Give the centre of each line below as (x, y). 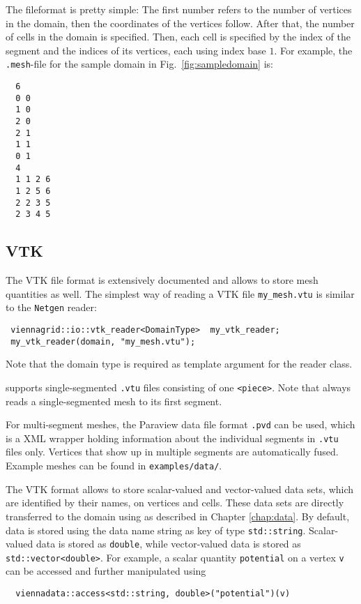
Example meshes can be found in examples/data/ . (114, 466)
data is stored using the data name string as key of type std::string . (156, 530)
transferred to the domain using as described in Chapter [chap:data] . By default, (178, 516)
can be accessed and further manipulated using (106, 571)
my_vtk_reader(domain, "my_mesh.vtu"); (103, 341)
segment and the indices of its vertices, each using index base (136, 50)
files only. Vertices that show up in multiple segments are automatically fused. (172, 452)
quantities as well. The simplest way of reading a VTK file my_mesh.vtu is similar (180, 293)
